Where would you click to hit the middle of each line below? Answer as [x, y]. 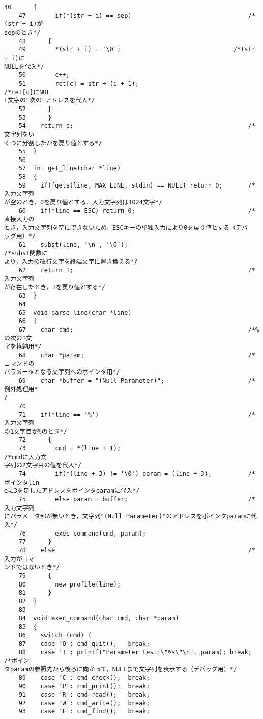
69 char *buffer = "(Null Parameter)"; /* [137, 380]
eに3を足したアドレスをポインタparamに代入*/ [72, 491]
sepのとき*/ [22, 32]
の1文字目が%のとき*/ [36, 431]
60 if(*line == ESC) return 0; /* [137, 211]
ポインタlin [22, 482]
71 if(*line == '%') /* [137, 415]
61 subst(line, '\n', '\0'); [73, 245]
